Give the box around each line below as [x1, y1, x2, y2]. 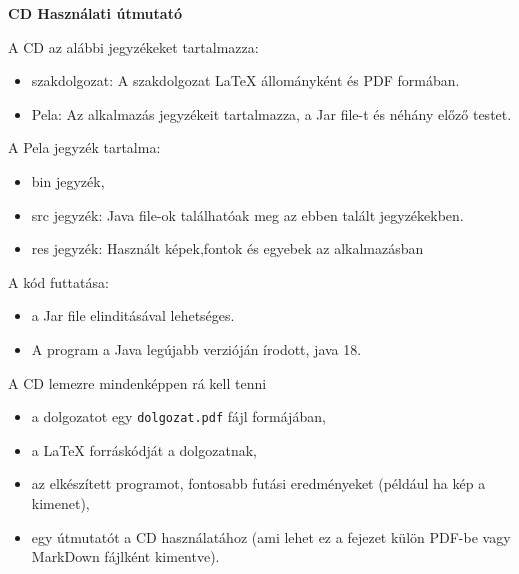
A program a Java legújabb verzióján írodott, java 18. [31, 338, 362, 359]
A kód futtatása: [8, 271, 109, 292]
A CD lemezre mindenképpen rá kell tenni [8, 372, 267, 393]
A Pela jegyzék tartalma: [8, 137, 161, 158]
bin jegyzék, [31, 170, 105, 191]
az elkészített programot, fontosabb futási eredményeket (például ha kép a [31, 473, 486, 494]
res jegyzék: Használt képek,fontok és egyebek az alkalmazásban [31, 238, 424, 259]
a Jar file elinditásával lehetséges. [31, 305, 235, 326]
